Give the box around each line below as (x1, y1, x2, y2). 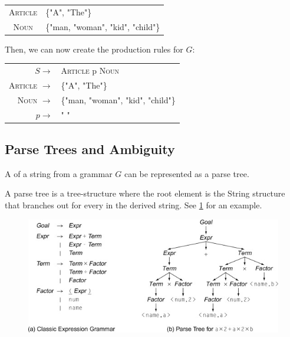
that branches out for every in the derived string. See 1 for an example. (5, 199, 262, 211)
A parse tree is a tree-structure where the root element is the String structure (5, 187, 285, 199)
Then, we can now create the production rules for (5, 42, 183, 55)
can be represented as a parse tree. (124, 167, 249, 179)
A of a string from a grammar (5, 167, 113, 179)
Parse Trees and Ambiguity (5, 140, 175, 158)
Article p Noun (61, 64, 120, 77)
